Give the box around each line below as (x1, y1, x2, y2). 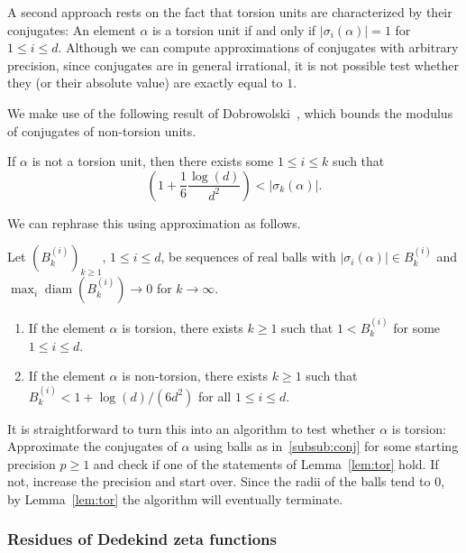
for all (198, 386, 232, 405)
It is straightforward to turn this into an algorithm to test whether (7, 419, 376, 438)
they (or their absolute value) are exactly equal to (7, 73, 283, 92)
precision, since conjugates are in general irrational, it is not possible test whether (7, 55, 459, 74)
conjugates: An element (7, 20, 136, 39)
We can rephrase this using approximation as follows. (7, 213, 301, 232)
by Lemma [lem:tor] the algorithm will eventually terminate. (7, 489, 343, 508)
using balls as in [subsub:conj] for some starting (194, 437, 459, 456)
